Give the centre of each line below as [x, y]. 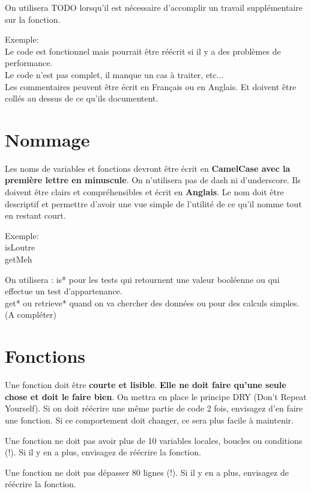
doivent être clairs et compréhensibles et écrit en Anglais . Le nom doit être [144, 192]
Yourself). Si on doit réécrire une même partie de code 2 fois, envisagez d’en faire [154, 408]
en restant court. [35, 215]
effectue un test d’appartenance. [64, 291]
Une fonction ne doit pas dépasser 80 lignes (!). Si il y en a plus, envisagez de [147, 472]
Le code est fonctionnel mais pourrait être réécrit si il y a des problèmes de [143, 51]
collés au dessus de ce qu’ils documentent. [82, 98]
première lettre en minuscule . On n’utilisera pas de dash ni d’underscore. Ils [153, 180]
